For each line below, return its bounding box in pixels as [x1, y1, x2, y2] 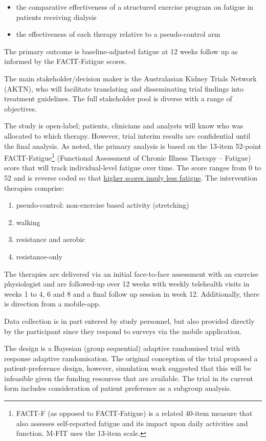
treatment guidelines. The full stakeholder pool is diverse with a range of [4, 93, 232, 104]
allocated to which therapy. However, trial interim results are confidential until [4, 130, 251, 141]
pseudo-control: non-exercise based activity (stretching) [16, 200, 189, 210]
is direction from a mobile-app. [4, 298, 101, 309]
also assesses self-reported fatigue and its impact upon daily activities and [16, 417, 248, 428]
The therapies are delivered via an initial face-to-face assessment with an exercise [4, 268, 259, 279]
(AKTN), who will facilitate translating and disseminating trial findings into [4, 83, 243, 94]
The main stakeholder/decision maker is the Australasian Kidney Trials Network [4, 73, 257, 83]
